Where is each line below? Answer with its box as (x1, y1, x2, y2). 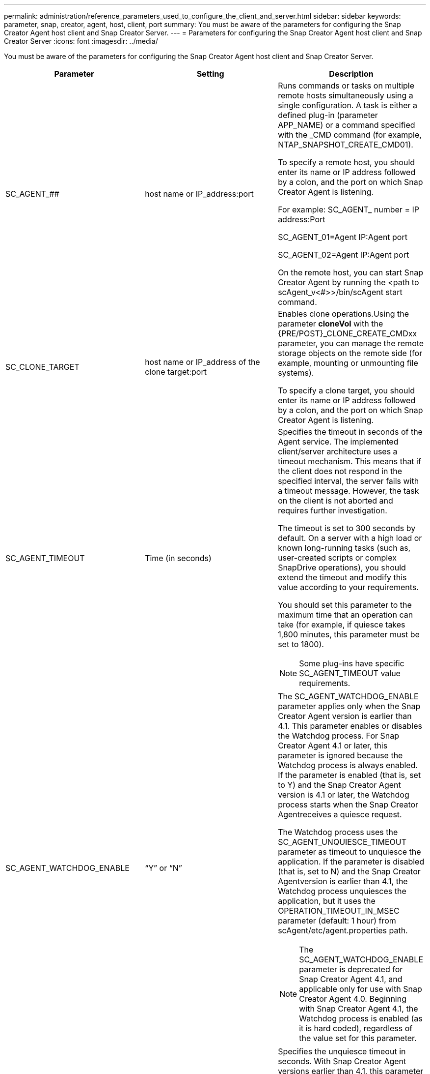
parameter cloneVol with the (278, 319, 383, 328)
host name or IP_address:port (145, 189, 254, 199)
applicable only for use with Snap (299, 984, 422, 994)
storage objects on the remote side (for (278, 348, 423, 358)
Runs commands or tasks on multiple (278, 81, 415, 90)
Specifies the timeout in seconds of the (278, 427, 423, 437)
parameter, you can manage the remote (278, 338, 424, 348)
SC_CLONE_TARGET (5, 362, 80, 372)
